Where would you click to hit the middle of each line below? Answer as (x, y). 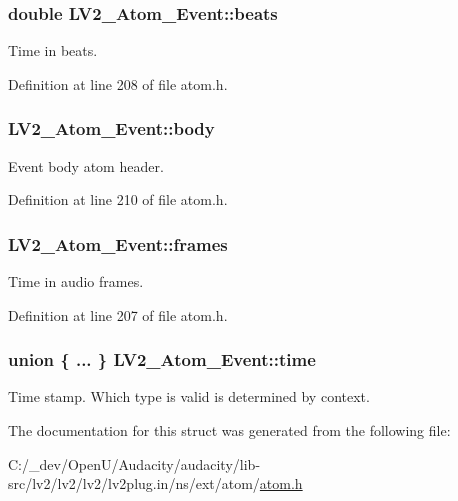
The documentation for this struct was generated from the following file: (229, 430)
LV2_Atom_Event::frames (118, 243)
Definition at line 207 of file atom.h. (118, 314)
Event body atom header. (86, 165)
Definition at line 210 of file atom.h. (118, 199)
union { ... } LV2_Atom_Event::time (162, 359)
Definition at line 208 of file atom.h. (118, 83)
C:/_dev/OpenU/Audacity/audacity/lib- (134, 463)
